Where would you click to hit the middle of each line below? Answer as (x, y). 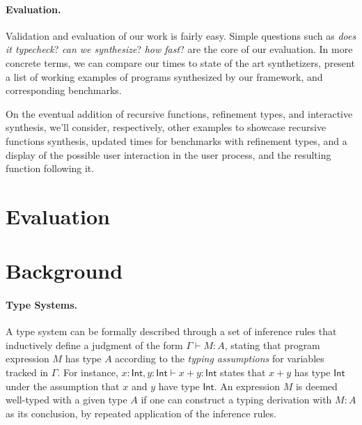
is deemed (316, 386)
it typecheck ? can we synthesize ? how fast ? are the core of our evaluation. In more (179, 49)
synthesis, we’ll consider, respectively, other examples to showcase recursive (166, 127)
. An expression (247, 386)
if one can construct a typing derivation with (236, 400)
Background (64, 271)
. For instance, (88, 372)
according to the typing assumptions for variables (220, 358)
